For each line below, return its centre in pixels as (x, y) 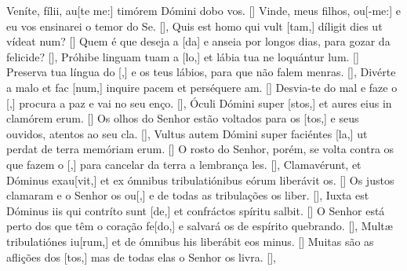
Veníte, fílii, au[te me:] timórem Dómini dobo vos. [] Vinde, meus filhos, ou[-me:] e (203, 10)
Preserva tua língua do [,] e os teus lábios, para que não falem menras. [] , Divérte (201, 72)
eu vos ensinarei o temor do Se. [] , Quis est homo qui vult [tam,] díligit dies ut (194, 26)
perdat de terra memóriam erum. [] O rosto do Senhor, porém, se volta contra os (200, 149)
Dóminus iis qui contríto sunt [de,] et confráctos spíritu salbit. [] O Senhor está (196, 210)
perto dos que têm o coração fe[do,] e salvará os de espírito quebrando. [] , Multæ (200, 226)
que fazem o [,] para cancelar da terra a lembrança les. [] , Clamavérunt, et (184, 164)
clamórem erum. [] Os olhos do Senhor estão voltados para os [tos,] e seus (183, 118)
